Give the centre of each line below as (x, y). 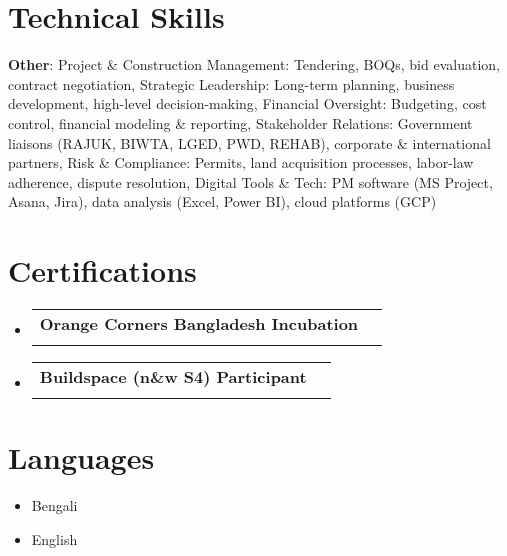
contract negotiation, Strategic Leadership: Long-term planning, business (231, 83)
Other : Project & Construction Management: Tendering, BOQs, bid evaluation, (254, 64)
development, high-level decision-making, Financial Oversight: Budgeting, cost (247, 103)
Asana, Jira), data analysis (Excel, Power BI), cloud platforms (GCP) (222, 201)
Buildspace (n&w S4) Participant (173, 376)
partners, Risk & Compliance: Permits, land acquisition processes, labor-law (241, 162)
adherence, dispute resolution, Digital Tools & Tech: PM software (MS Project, (250, 181)
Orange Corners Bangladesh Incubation (199, 323)
